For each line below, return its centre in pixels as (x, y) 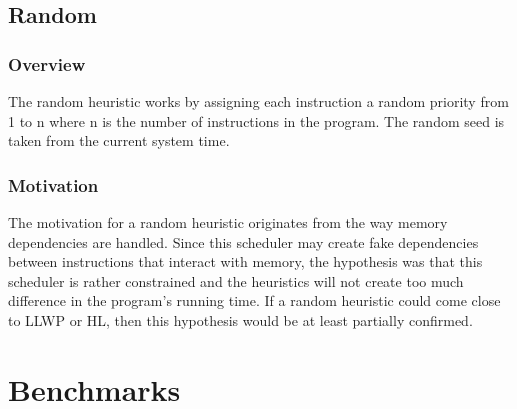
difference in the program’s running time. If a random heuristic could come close (254, 300)
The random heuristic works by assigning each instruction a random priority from (258, 101)
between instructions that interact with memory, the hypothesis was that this (245, 261)
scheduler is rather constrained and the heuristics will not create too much (236, 280)
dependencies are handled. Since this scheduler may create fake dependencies (243, 241)
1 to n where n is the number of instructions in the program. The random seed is (256, 120)
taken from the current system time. (119, 140)
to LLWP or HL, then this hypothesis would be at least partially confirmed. (240, 319)
